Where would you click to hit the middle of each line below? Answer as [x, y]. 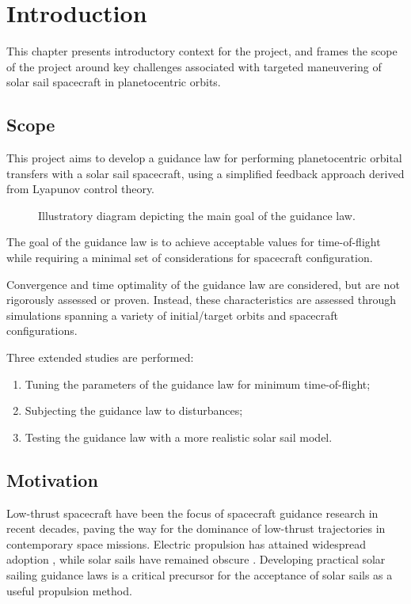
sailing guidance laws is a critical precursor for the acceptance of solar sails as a [200, 575]
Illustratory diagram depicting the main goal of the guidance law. [197, 215]
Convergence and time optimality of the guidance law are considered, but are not [203, 284]
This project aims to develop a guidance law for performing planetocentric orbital [204, 158]
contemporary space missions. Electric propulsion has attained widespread [186, 543]
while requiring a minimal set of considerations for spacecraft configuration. [190, 258]
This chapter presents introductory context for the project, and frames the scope [202, 51]
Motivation [52, 479]
